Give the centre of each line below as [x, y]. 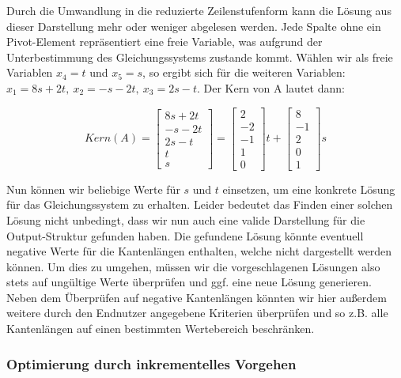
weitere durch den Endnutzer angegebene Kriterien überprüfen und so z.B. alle [197, 313]
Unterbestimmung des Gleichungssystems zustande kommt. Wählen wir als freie [200, 57]
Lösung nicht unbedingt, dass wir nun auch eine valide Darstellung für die [186, 219]
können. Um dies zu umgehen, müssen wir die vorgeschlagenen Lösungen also [193, 266]
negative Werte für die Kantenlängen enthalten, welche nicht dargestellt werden [199, 251]
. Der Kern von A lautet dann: [270, 87]
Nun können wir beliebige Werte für [93, 189]
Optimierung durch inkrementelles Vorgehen [151, 363]
